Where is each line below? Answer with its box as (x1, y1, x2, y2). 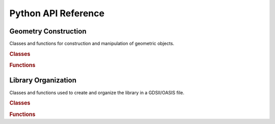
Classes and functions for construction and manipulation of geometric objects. (9, 41, 175, 47)
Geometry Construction (9, 27, 87, 36)
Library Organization (9, 76, 76, 85)
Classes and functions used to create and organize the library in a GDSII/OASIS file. (9, 89, 184, 96)
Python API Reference (9, 8, 104, 19)
